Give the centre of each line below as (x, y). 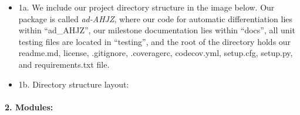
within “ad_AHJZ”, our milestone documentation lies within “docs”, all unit (157, 30)
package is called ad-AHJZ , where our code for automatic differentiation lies (156, 18)
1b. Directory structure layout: (74, 84)
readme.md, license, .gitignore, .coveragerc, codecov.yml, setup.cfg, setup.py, (156, 53)
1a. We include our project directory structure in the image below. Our (146, 7)
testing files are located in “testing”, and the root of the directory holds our (155, 41)
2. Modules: (29, 107)
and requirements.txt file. (64, 64)
